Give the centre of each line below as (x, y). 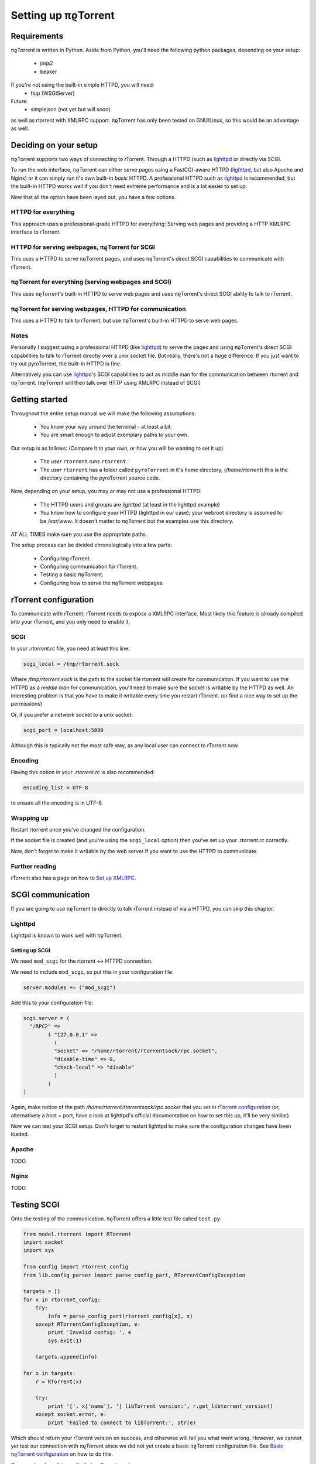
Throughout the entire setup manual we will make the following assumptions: (103, 413)
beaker (49, 71)
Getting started (39, 399)
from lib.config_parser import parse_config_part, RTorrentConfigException (134, 1275)
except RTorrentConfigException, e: (88, 1324)
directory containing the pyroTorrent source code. (100, 478)
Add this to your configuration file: (52, 1003)
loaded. (20, 1134)
